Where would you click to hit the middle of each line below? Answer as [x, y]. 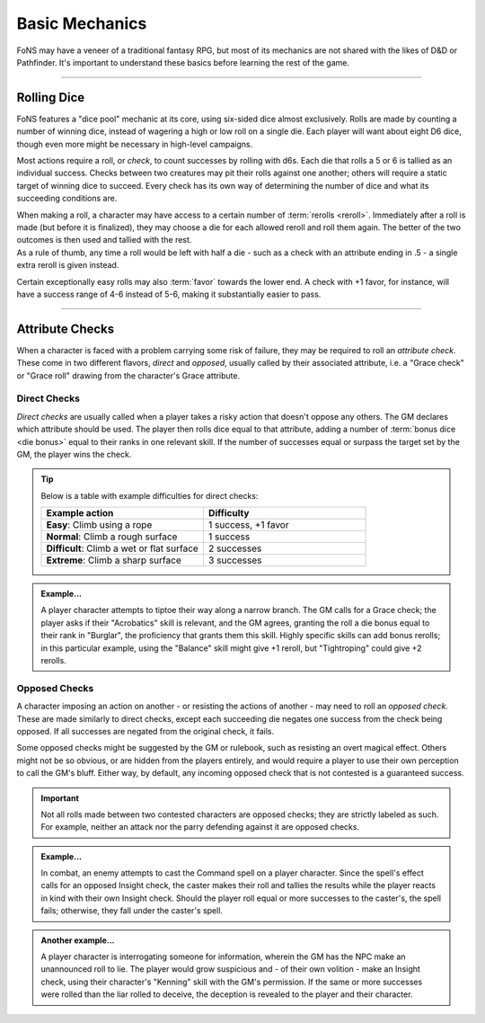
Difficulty [229, 513]
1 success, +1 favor [248, 525]
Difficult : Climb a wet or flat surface [123, 548]
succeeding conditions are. [67, 199]
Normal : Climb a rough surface [112, 537]
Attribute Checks [66, 329]
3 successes [235, 560]
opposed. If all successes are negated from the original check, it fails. [145, 731]
